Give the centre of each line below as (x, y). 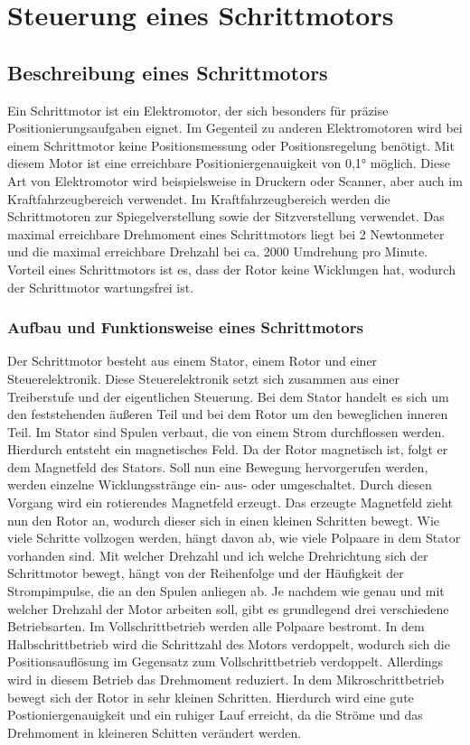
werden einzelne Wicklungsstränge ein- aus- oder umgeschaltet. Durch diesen (220, 484)
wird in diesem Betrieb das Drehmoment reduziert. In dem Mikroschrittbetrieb (226, 680)
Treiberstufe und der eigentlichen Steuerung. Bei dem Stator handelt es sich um (228, 396)
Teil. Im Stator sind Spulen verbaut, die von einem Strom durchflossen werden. (226, 431)
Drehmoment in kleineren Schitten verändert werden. (155, 732)
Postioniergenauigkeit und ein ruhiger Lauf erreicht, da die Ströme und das (215, 715)
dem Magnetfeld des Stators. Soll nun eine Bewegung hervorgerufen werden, (218, 466)
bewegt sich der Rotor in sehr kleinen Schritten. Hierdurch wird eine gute (211, 697)
